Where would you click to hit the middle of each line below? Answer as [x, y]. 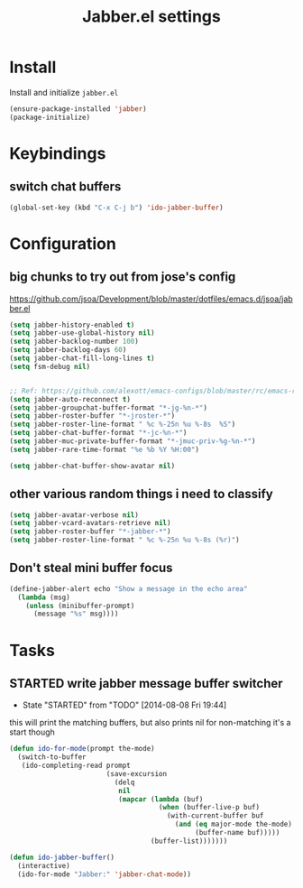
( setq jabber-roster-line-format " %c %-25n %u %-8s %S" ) [123, 425]
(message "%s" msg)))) [76, 614]
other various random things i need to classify [141, 494]
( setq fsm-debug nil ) [50, 366]
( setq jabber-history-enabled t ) [72, 325]
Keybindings [58, 153]
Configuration [63, 243]
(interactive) [44, 865]
